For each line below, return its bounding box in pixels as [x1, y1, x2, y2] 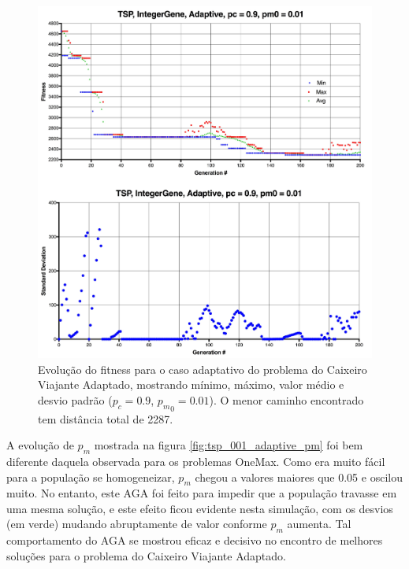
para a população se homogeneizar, [6, 468, 175, 485]
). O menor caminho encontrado [209, 391, 364, 408]
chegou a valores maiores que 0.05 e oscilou [195, 468, 403, 485]
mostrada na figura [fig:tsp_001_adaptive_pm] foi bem [94, 437, 363, 453]
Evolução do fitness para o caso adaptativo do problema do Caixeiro [38, 360, 367, 377]
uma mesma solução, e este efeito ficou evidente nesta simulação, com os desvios [6, 500, 393, 516]
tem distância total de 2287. [38, 410, 173, 427]
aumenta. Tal [287, 515, 351, 532]
